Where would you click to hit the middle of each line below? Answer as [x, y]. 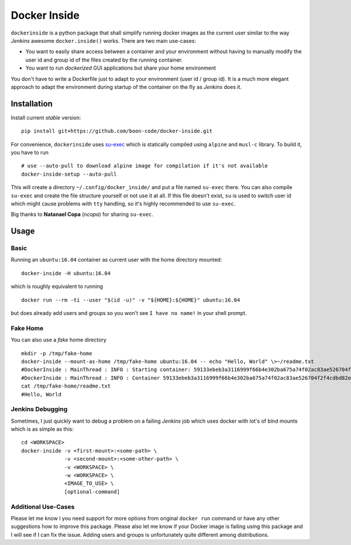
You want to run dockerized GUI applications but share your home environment [121, 68]
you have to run [30, 152]
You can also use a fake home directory [58, 340]
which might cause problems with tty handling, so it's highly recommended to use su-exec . [123, 203]
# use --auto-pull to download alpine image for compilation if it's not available [145, 166]
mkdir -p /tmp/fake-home [57, 353]
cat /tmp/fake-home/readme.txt [66, 386]
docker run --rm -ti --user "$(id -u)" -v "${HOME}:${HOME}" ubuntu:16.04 [131, 300]
